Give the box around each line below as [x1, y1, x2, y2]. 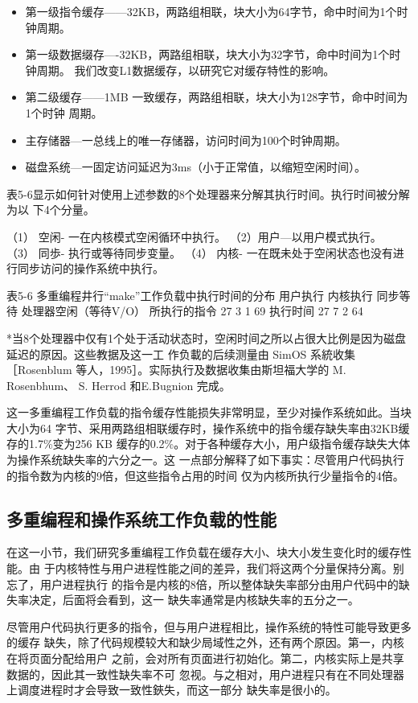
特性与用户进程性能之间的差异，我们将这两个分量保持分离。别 [77, 560, 404, 577]
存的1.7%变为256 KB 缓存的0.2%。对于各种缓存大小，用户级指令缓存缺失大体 [6, 435, 411, 452]
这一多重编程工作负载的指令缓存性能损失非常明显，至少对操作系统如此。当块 [6, 404, 412, 421]
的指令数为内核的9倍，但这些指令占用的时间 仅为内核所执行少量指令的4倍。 [6, 467, 404, 483]
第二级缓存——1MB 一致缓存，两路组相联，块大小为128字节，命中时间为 [25, 88, 408, 105]
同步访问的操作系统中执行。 [17, 260, 164, 277]
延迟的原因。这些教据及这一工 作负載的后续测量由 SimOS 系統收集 [6, 345, 355, 362]
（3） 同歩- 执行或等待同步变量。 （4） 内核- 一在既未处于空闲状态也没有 [6, 244, 393, 261]
